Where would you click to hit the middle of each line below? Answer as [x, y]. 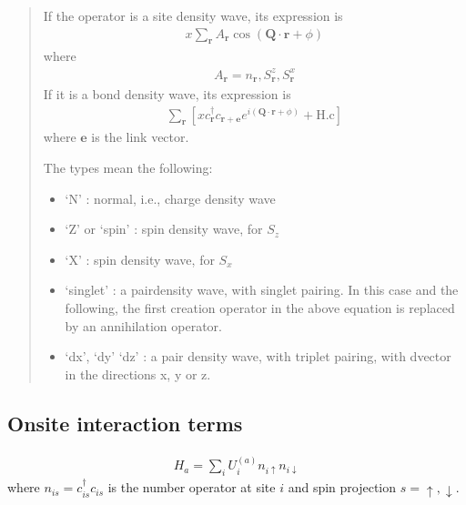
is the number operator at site [192, 487]
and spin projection [342, 487]
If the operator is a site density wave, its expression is [193, 15]
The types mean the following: [128, 168]
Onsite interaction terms [125, 423]
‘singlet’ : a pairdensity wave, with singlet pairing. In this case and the [262, 290]
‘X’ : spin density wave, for [140, 259]
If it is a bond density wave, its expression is [167, 94]
